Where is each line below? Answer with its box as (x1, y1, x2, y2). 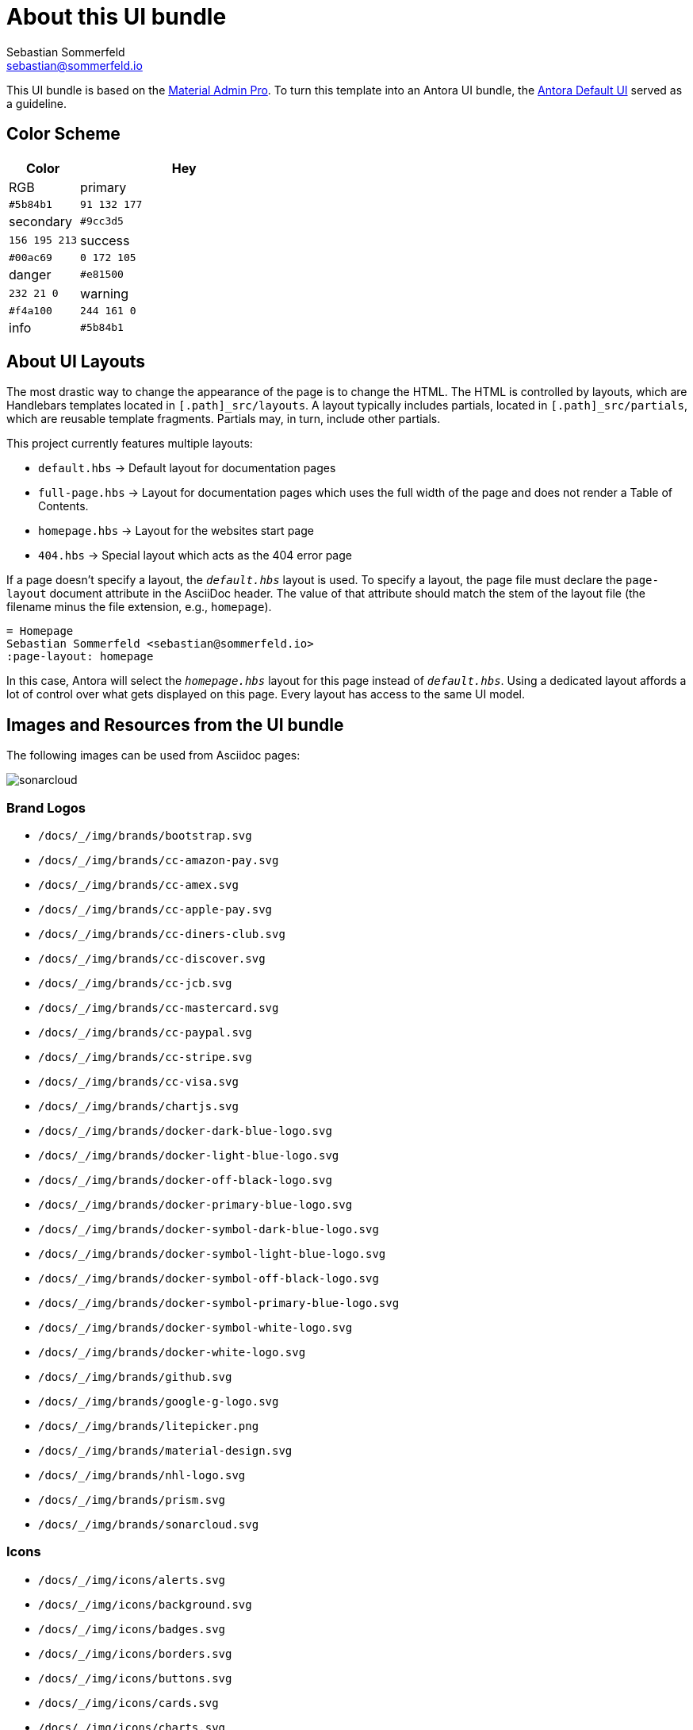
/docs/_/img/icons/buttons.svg (38, 1671, 232, 1685)
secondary (9, 213, 73, 229)
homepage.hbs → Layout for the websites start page (38, 524, 314, 538)
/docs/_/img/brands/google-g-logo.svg (38, 1395, 279, 1409)
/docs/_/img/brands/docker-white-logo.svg (38, 1346, 306, 1359)
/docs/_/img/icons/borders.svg (38, 1647, 232, 1660)
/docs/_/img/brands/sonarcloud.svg (38, 1518, 259, 1532)
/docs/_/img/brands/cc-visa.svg (38, 1075, 239, 1089)
